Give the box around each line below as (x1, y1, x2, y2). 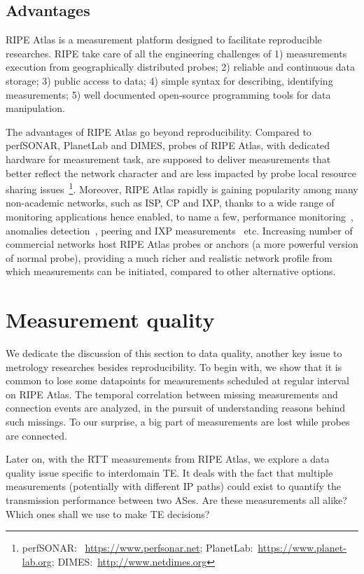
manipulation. (6, 101, 65, 115)
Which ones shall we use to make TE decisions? (6, 506, 210, 521)
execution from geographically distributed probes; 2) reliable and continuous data (6, 59, 356, 74)
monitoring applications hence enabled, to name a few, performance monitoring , (6, 209, 353, 223)
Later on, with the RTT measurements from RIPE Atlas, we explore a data (6, 451, 330, 466)
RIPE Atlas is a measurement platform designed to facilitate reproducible (6, 32, 322, 47)
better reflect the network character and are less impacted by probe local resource (6, 165, 357, 180)
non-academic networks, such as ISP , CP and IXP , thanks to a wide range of (6, 195, 335, 210)
